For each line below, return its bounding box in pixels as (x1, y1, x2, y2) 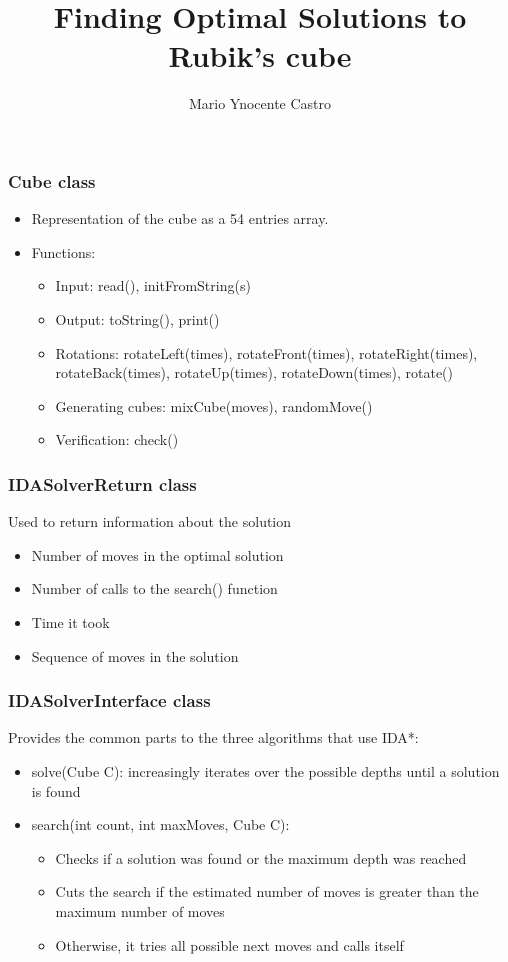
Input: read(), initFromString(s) (55, 275, 251, 296)
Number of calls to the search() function (31, 578, 278, 599)
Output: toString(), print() (55, 308, 220, 329)
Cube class (8, 168, 96, 193)
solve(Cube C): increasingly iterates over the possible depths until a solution (31, 760, 500, 781)
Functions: (31, 241, 96, 262)
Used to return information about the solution (8, 511, 292, 532)
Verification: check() (55, 429, 179, 450)
